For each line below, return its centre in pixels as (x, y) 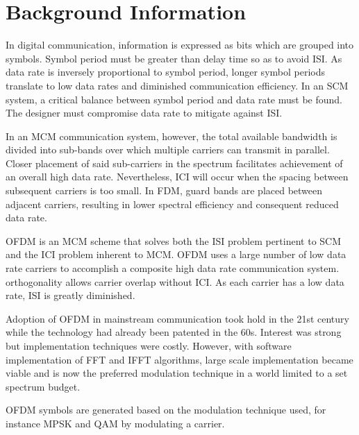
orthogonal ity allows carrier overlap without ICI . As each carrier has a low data (175, 281)
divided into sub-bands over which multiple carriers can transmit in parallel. (168, 150)
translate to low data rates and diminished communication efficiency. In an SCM (177, 85)
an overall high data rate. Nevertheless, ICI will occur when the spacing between (177, 177)
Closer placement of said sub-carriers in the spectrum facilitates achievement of (174, 163)
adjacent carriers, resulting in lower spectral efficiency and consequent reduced (172, 204)
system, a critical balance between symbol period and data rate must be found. (174, 99)
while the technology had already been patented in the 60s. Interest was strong (174, 332)
